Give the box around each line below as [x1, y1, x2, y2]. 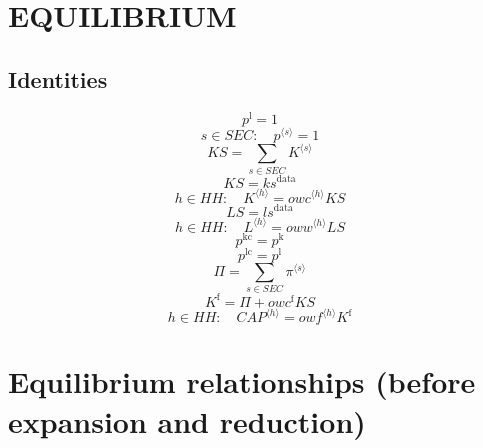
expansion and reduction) [8, 400, 366, 441]
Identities [8, 63, 108, 94]
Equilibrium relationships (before [8, 361, 476, 402]
